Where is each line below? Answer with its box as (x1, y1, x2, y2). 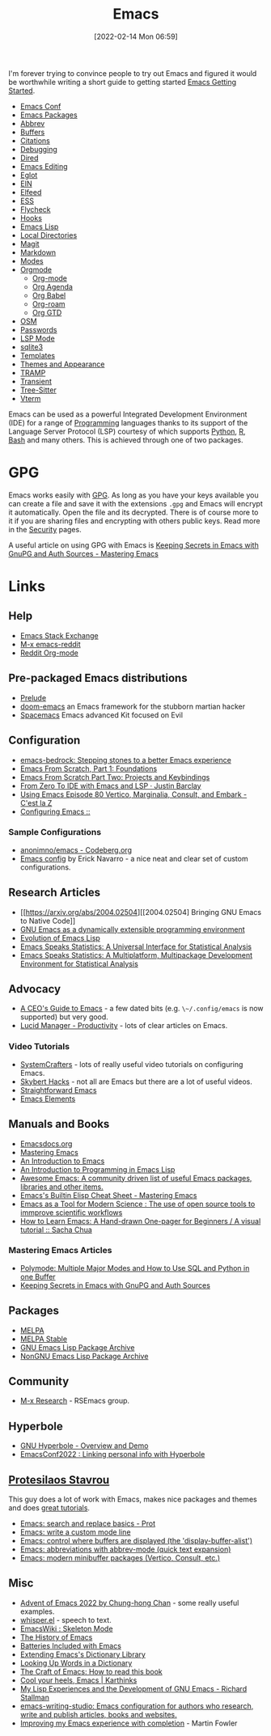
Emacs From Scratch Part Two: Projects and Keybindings (19, 772, 210, 781)
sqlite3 (19, 341, 43, 352)
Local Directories (19, 230, 78, 239)
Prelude (19, 692, 47, 702)
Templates (19, 350, 55, 360)
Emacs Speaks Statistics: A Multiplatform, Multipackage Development (19, 950, 253, 959)
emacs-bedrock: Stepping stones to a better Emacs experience (19, 755, 232, 764)
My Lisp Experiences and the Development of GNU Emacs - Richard (19, 1683, 248, 1693)
